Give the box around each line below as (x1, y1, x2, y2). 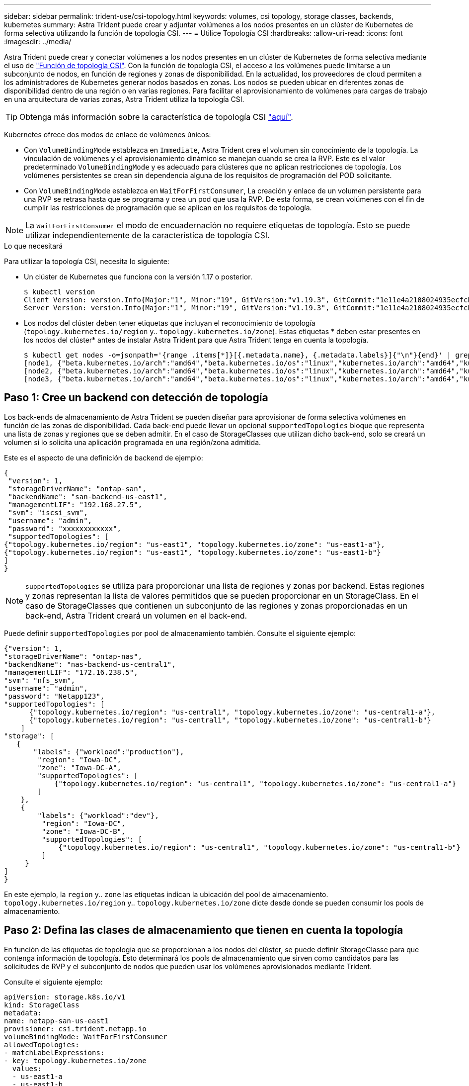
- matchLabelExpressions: (4, 1048, 105, 1057)
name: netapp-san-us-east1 (4, 1016, 109, 1025)
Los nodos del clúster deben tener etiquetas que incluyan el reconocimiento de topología (24, 319, 315, 327)
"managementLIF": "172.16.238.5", (4, 668, 138, 676)
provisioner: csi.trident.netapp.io (4, 1024, 147, 1033)
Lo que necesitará (4, 242, 63, 250)
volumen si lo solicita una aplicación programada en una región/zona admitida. (4, 438, 261, 447)
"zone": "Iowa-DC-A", (37, 763, 122, 772)
